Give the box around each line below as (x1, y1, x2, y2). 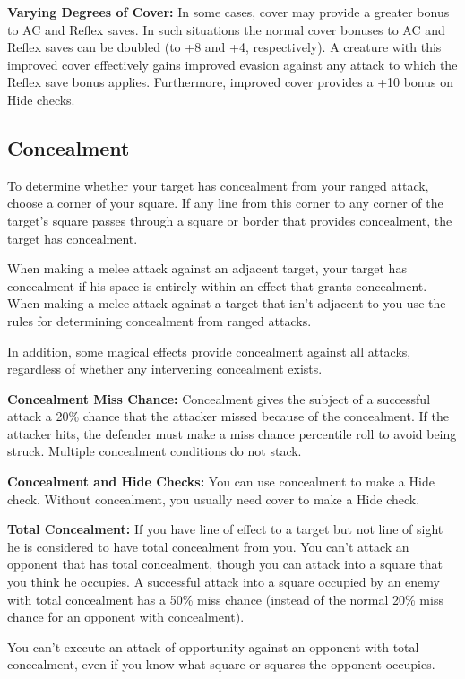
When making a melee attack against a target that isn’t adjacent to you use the (7, 294, 446, 313)
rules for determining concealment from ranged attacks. (7, 311, 312, 330)
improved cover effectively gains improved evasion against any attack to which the (7, 55, 458, 73)
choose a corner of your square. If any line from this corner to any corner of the (7, 193, 443, 212)
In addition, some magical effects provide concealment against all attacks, (7, 341, 411, 360)
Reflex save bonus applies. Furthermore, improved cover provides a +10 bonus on (7, 73, 454, 91)
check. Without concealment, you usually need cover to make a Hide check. (7, 489, 420, 508)
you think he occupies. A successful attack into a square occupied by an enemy (7, 572, 440, 591)
